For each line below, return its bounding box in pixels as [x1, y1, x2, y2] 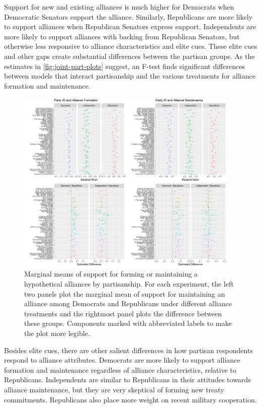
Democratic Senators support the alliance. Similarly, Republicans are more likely [4, 11, 252, 22]
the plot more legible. [24, 328, 90, 338]
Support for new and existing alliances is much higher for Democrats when [4, 2, 234, 12]
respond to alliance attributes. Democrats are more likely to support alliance [4, 355, 240, 365]
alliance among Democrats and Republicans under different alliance [24, 298, 232, 309]
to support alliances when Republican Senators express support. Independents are [4, 21, 256, 32]
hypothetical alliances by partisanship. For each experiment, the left [24, 279, 234, 289]
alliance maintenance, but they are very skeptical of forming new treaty [4, 384, 224, 394]
